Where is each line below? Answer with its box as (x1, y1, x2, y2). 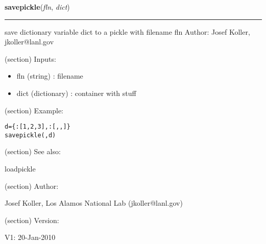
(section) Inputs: (5, 53, 56, 64)
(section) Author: (5, 180, 59, 191)
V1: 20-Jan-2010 (5, 232, 56, 242)
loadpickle (5, 163, 36, 174)
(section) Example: (5, 105, 63, 115)
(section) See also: (5, 146, 61, 157)
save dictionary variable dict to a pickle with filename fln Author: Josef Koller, (5, 26, 250, 37)
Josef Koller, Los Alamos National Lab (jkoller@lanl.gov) (5, 198, 183, 208)
